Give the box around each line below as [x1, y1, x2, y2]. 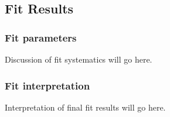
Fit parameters [5, 30, 77, 44]
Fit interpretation [5, 78, 90, 92]
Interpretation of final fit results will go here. [5, 101, 166, 113]
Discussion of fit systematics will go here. [5, 53, 152, 65]
